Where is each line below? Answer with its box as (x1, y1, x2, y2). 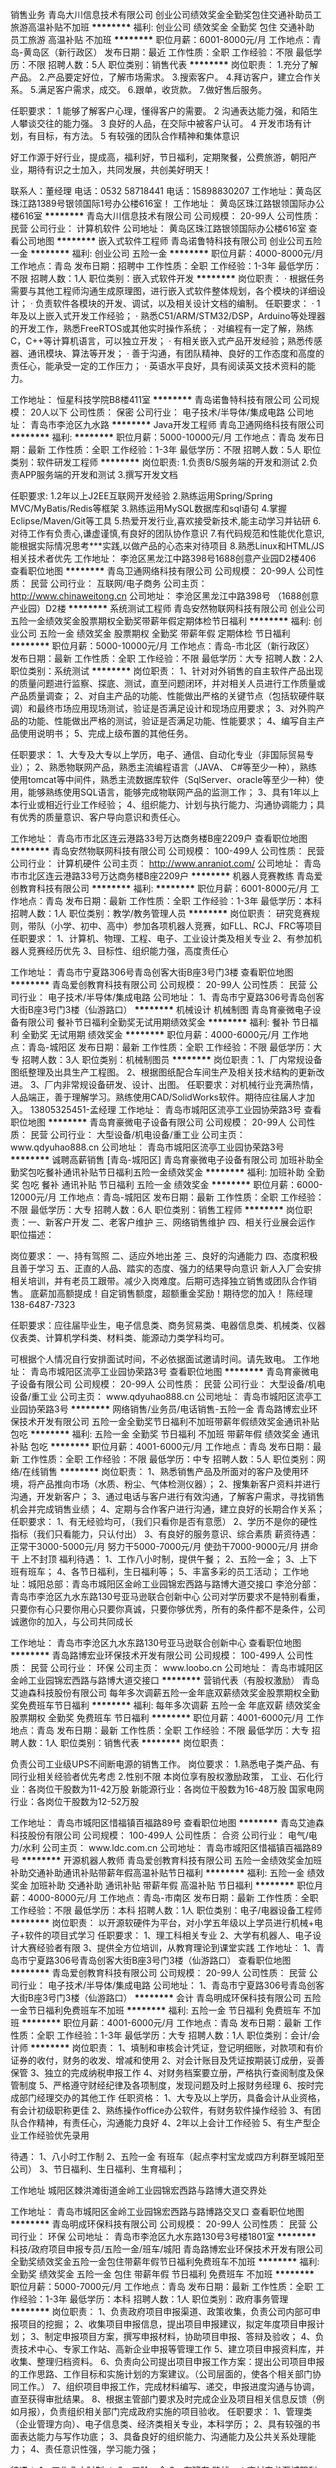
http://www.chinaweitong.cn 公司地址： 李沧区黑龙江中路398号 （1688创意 (10, 590, 320, 602)
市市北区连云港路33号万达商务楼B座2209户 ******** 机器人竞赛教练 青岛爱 (10, 870, 323, 882)
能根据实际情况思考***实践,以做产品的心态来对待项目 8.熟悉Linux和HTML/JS (10, 540, 325, 552)
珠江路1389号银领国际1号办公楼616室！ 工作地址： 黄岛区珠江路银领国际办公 (10, 198, 325, 209)
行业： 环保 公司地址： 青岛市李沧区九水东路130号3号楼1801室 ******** (18, 2231, 317, 2242)
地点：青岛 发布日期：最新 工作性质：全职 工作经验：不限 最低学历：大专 (10, 1724, 310, 1736)
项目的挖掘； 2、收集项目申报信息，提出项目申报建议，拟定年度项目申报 (18, 2318, 317, 2330)
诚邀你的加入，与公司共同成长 (10, 1616, 133, 1627)
